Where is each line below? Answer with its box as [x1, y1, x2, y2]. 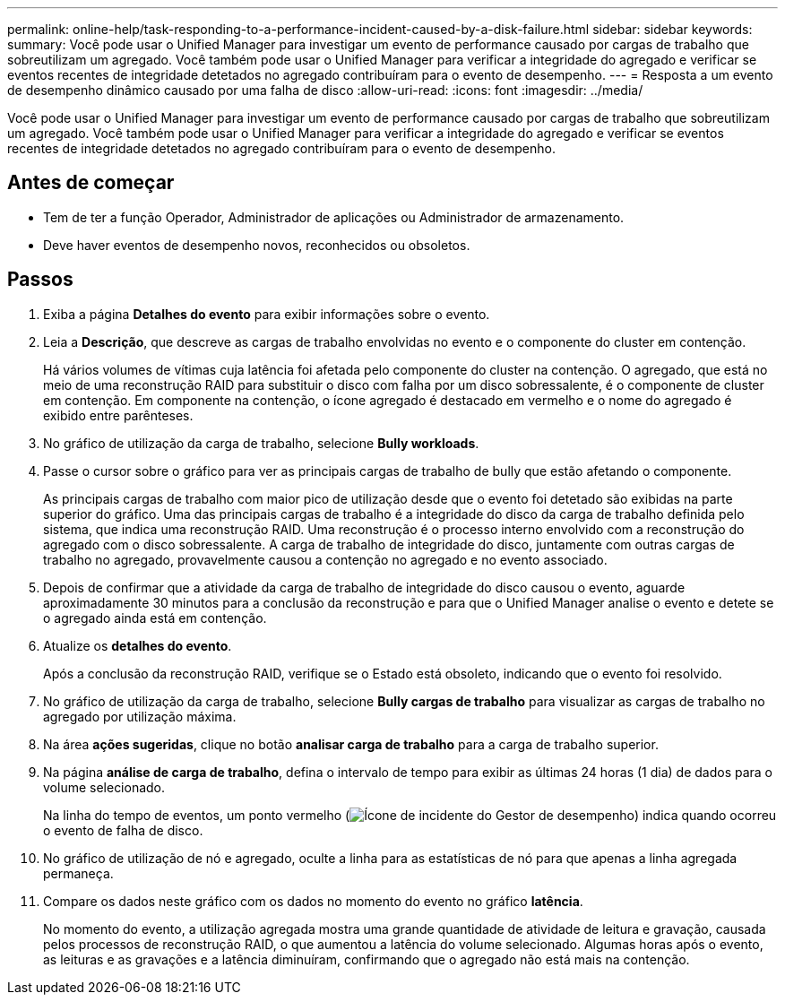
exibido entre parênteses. [43, 407, 194, 423]
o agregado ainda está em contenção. [43, 609, 267, 626]
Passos [7, 268, 73, 291]
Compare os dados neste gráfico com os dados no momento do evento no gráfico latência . [43, 893, 583, 909]
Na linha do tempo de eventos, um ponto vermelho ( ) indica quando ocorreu [43, 807, 777, 823]
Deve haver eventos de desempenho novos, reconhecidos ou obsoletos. [43, 237, 470, 253]
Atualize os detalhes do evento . [43, 637, 232, 653]
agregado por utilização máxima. [43, 708, 237, 724]
